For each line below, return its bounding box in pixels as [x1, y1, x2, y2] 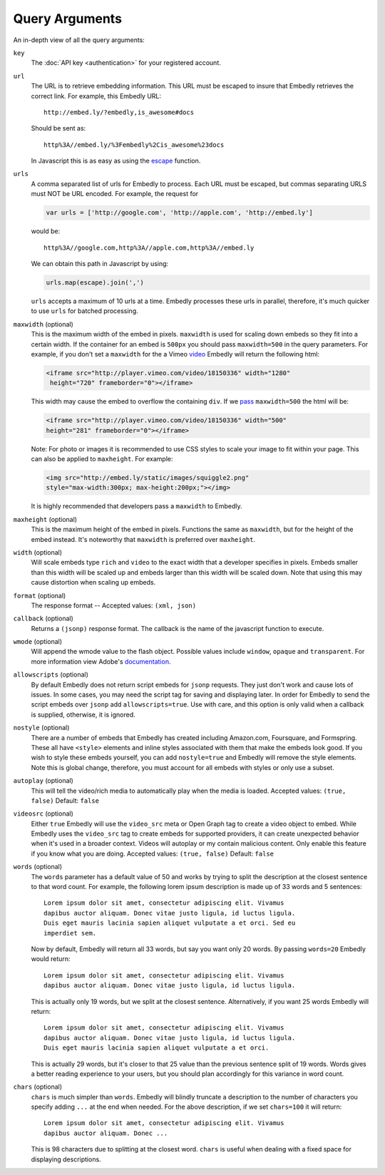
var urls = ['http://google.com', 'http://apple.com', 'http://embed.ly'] [46, 209, 314, 217]
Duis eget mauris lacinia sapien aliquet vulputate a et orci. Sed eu [43, 919, 296, 927]
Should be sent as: [31, 124, 86, 133]
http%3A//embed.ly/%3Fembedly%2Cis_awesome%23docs [43, 140, 225, 149]
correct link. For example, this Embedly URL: [31, 91, 162, 100]
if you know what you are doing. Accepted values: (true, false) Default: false [31, 849, 274, 858]
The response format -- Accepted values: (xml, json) [31, 601, 196, 610]
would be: [31, 227, 61, 235]
